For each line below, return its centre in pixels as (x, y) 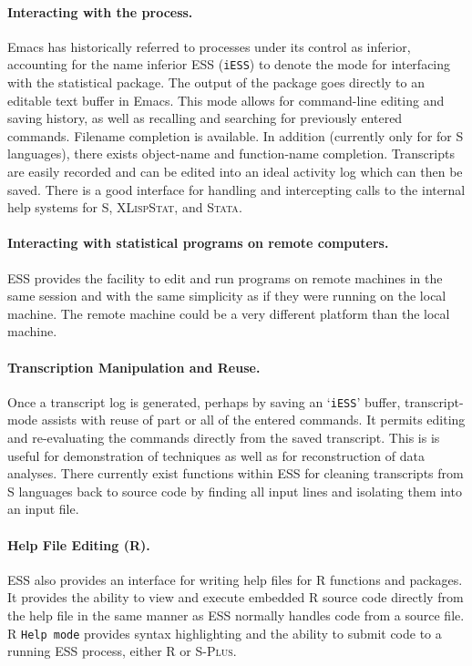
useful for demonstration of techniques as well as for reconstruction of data (216, 455)
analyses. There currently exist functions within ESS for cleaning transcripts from (236, 473)
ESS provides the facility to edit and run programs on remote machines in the (225, 277)
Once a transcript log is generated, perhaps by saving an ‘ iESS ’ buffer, (204, 401)
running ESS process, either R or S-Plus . (122, 651)
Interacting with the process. (100, 11)
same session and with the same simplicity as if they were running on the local (227, 296)
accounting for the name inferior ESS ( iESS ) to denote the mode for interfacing (229, 64)
